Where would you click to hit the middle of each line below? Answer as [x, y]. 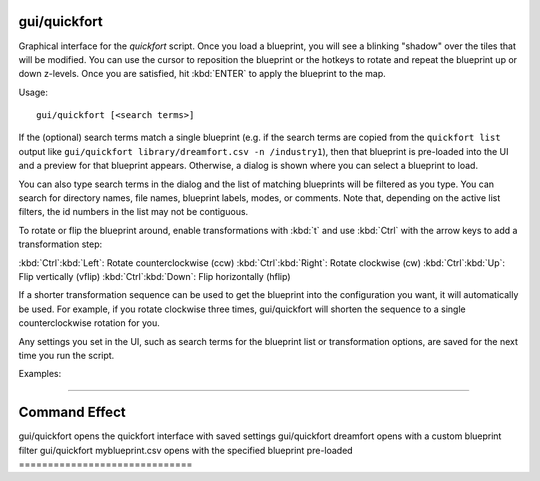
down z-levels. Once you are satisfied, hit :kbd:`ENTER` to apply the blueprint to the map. [202, 74]
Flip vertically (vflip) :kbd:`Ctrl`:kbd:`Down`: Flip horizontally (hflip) [154, 276]
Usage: [33, 92]
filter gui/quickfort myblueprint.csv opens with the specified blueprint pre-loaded [186, 450]
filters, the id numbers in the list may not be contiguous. [133, 212]
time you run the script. [66, 355]
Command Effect [72, 412]
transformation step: [60, 244]
